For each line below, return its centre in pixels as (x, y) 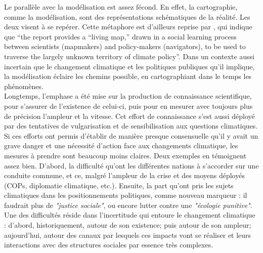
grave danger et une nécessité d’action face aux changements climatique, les (121, 145)
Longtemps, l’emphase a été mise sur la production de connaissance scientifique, (128, 96)
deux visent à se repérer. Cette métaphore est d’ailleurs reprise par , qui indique (128, 27)
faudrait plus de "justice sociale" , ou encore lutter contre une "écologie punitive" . (128, 205)
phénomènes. (24, 86)
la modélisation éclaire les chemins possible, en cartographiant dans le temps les (128, 76)
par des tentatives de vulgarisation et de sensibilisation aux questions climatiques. (131, 126)
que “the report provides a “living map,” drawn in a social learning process (120, 36)
